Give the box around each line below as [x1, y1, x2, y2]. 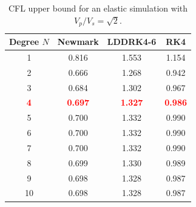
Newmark [57, 35, 99, 48]
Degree [9, 35, 39, 48]
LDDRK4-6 [107, 35, 157, 48]
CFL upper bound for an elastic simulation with [8, 2, 188, 14]
